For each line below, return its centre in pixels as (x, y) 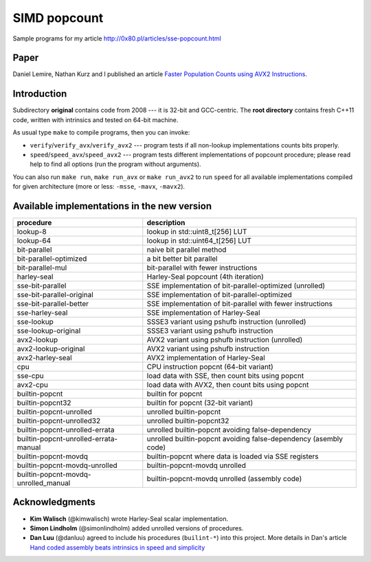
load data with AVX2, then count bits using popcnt (228, 385)
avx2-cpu (32, 385)
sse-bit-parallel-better (53, 304)
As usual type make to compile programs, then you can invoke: (101, 132)
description (166, 223)
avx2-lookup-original (51, 349)
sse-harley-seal (42, 313)
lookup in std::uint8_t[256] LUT (197, 232)
